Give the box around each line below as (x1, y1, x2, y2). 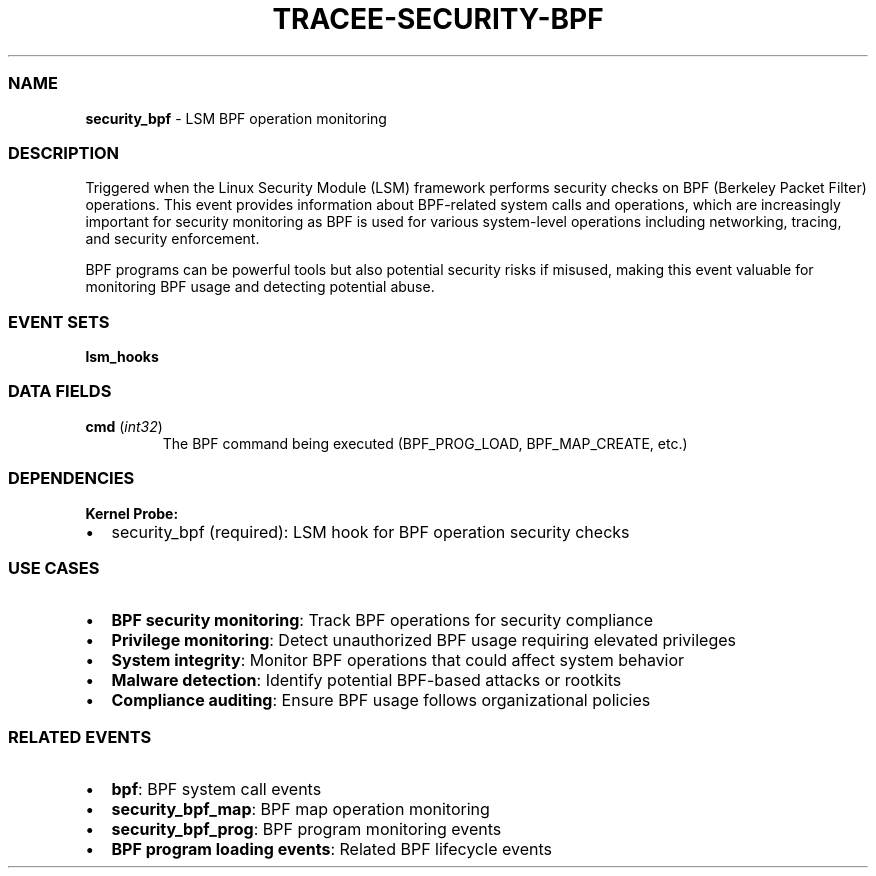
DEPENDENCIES (8, 468, 135, 489)
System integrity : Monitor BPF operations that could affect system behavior (111, 650, 685, 671)
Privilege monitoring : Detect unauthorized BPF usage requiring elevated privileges (111, 630, 736, 651)
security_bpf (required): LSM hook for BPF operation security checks (111, 521, 630, 542)
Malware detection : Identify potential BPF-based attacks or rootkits (111, 670, 622, 691)
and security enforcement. (85, 230, 260, 248)
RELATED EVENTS (8, 726, 152, 747)
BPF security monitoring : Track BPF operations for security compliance (111, 610, 653, 631)
